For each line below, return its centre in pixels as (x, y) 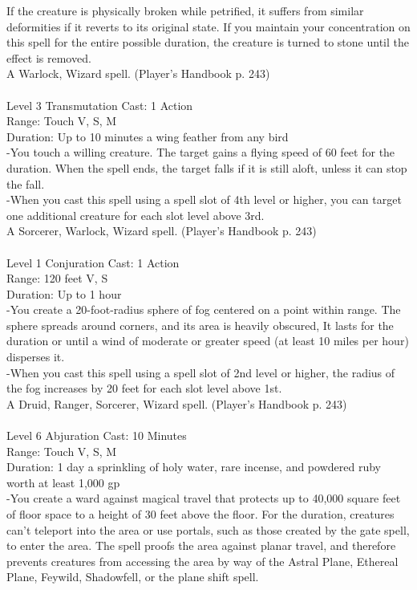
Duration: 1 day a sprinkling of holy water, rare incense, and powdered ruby (194, 467)
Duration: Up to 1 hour (64, 293)
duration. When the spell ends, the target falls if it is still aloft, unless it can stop (207, 167)
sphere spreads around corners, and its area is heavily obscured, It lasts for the (200, 325)
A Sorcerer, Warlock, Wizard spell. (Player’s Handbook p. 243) (162, 231)
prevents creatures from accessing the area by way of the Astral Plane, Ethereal (202, 561)
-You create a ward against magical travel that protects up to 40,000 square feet (204, 498)
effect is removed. (49, 57)
